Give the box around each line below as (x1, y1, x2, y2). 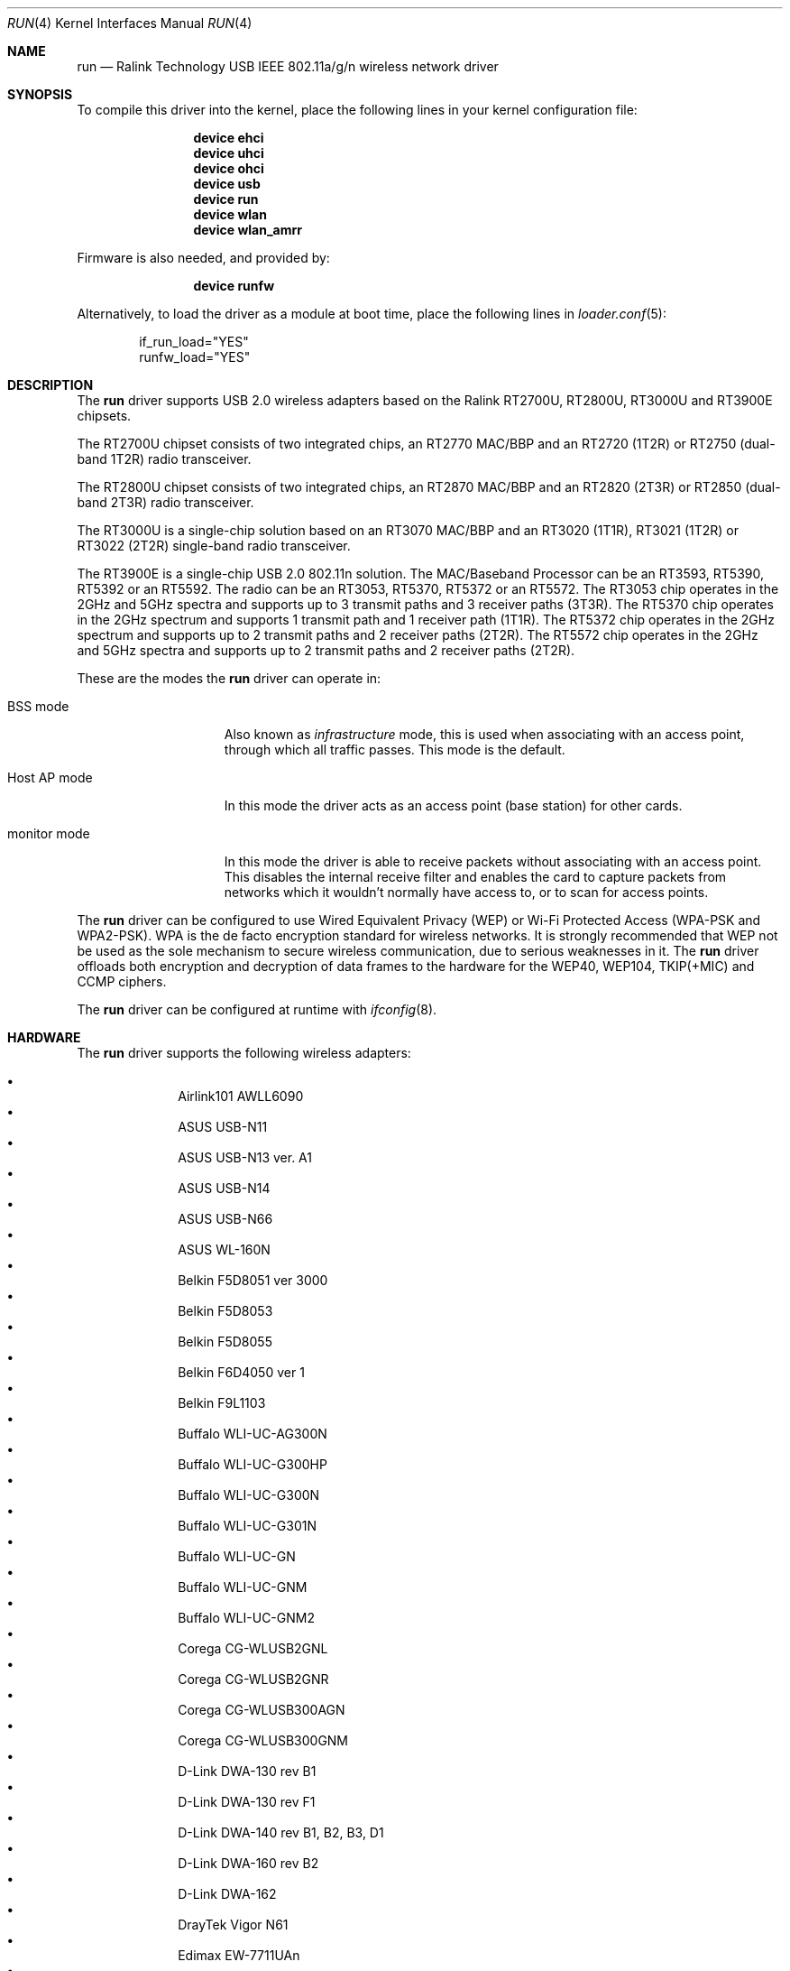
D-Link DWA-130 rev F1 (178, 1794, 316, 1809)
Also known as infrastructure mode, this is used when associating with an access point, (224, 726, 745, 742)
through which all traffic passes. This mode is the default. (224, 742, 565, 757)
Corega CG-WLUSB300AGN (178, 1702, 345, 1717)
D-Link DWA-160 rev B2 (178, 1855, 319, 1871)
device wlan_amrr (193, 222, 302, 237)
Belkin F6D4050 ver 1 (178, 1365, 305, 1380)
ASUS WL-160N (178, 1242, 271, 1257)
